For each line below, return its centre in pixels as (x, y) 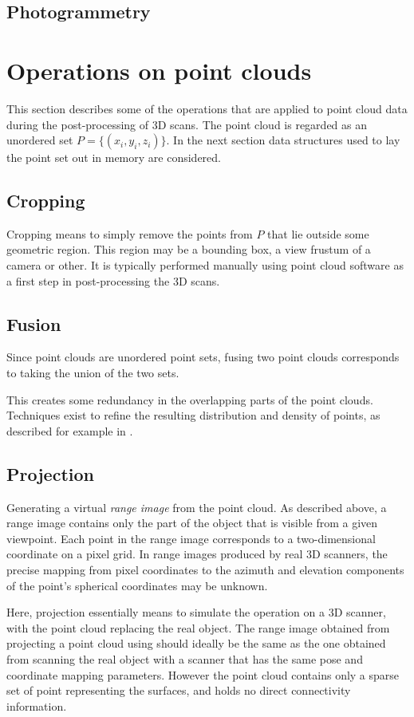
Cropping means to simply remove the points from (130, 233)
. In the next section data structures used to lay (283, 140)
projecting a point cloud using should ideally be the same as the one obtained (196, 643)
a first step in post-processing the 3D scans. (113, 280)
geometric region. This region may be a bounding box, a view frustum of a (189, 249)
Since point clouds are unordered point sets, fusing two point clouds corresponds (203, 357)
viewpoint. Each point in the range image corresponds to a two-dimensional (191, 538)
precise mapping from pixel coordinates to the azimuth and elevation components (205, 570)
